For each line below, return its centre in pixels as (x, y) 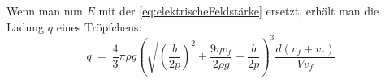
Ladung (26, 26)
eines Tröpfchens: (99, 26)
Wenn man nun (45, 10)
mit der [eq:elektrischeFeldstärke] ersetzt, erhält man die (239, 10)
